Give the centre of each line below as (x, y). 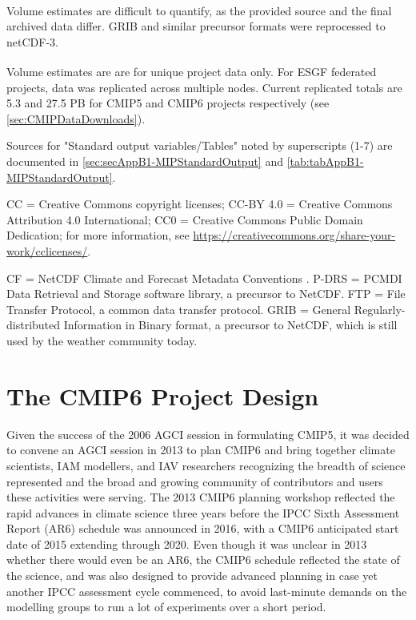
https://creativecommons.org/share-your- (294, 235)
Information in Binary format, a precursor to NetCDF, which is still (230, 325)
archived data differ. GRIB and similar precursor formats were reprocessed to (196, 26)
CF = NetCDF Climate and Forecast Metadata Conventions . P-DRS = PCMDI (204, 278)
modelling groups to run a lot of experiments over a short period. (166, 607)
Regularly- (380, 309)
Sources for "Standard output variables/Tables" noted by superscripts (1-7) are (200, 145)
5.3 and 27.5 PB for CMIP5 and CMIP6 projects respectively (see (168, 103)
